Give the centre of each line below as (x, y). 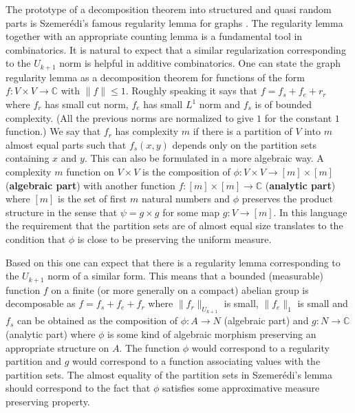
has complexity (147, 131)
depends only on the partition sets (244, 144)
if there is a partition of (243, 131)
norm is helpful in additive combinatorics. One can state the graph (200, 63)
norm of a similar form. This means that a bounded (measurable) (185, 276)
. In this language (310, 212)
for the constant (298, 117)
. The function (150, 347)
